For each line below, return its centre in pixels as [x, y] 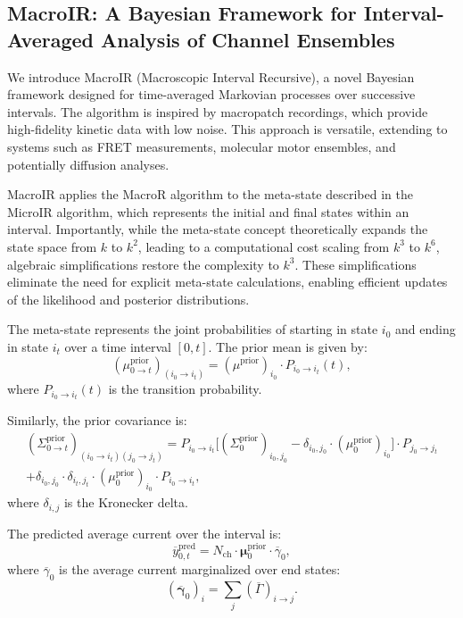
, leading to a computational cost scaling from [264, 246]
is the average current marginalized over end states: [200, 569]
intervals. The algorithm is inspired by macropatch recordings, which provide [218, 111]
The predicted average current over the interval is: [145, 533]
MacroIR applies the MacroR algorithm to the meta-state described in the [210, 194]
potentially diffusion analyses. [88, 164]
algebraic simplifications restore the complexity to [143, 264]
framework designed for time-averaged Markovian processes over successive [211, 94]
